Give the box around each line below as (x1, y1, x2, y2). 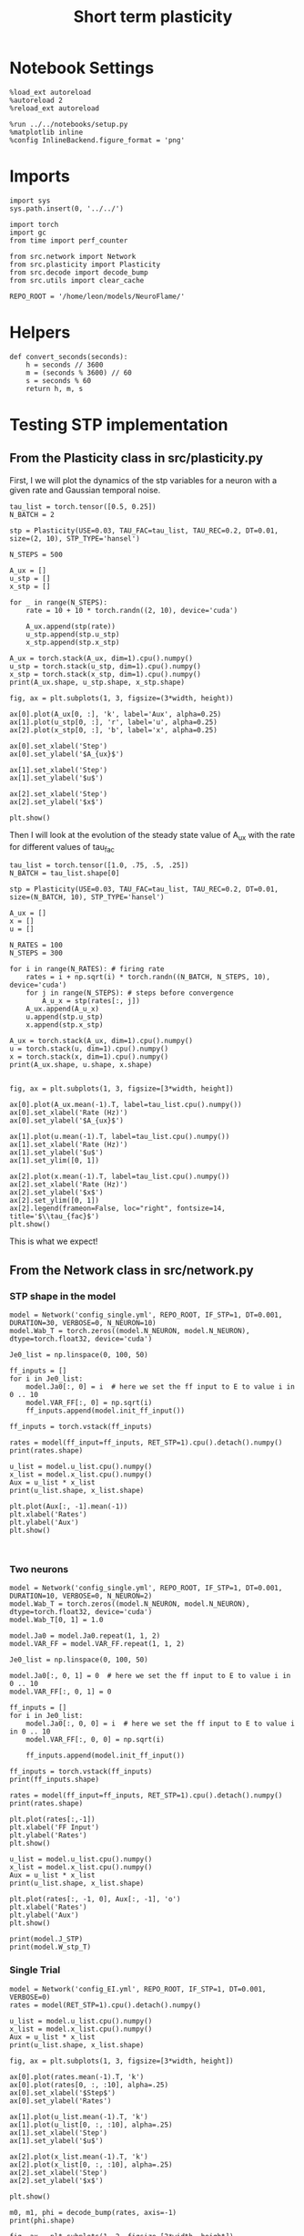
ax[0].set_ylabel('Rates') (9, 2096, 112, 2106)
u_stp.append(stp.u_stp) (25, 629, 120, 639)
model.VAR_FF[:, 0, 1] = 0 (9, 1687, 112, 1697)
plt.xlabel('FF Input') (9, 1823, 100, 1832)
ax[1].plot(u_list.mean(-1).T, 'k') (9, 2112, 148, 2121)
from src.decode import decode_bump (9, 267, 148, 277)
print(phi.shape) (9, 2216, 76, 2225)
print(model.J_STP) (9, 1935, 84, 1944)
